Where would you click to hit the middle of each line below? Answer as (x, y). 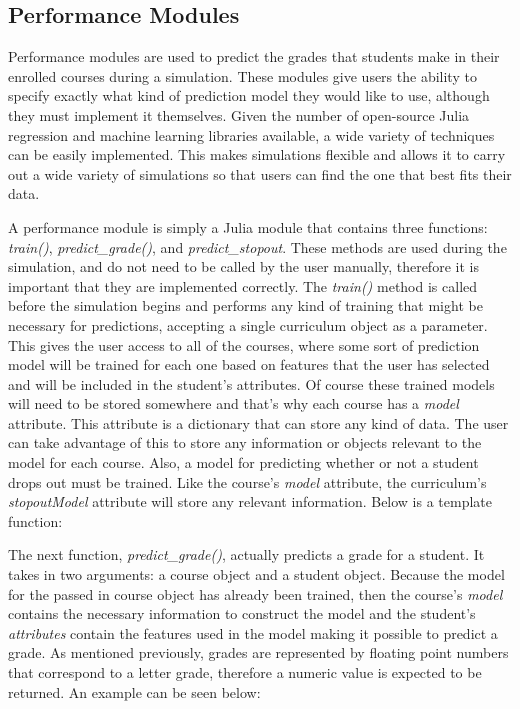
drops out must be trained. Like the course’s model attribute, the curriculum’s (247, 481)
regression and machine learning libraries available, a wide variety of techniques (251, 134)
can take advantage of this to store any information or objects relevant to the (245, 442)
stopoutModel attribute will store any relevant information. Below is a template (250, 501)
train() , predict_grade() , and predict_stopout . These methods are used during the (257, 246)
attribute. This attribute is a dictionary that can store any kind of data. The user (258, 422)
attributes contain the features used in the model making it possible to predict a (253, 632)
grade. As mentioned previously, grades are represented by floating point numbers (258, 652)
